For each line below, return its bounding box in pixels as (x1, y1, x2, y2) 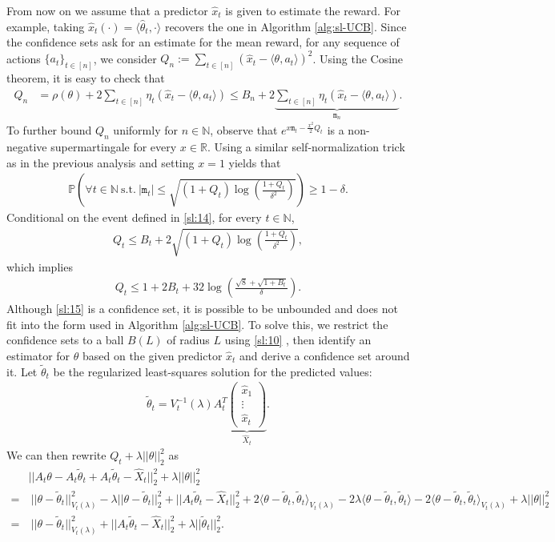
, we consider (93, 50, 157, 66)
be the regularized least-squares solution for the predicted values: (53, 363, 372, 379)
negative (6, 139, 47, 155)
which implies (6, 258, 73, 275)
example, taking (6, 18, 85, 34)
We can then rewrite (6, 447, 107, 464)
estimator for (6, 347, 70, 363)
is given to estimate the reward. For (225, 2, 400, 18)
